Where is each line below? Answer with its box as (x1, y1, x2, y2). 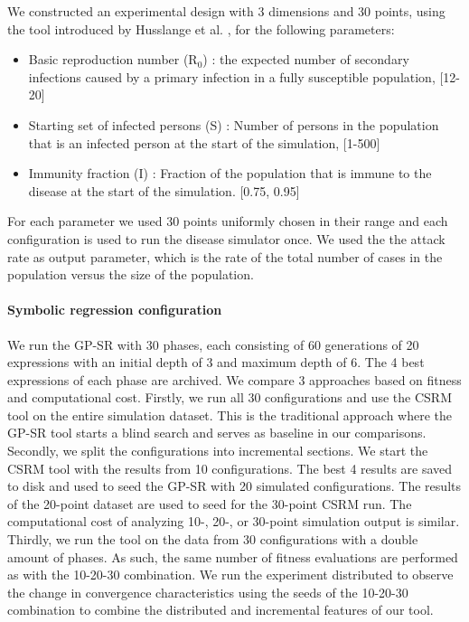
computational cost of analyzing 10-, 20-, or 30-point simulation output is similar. (7, 512, 460, 531)
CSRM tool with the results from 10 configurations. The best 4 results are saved (7, 458, 453, 477)
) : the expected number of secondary (202, 50, 409, 69)
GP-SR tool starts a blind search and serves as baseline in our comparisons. (7, 423, 427, 442)
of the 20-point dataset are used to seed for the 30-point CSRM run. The (7, 494, 412, 513)
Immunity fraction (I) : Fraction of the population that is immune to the (28, 164, 432, 183)
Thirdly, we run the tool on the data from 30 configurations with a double (7, 530, 418, 549)
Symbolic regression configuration (7, 300, 222, 319)
